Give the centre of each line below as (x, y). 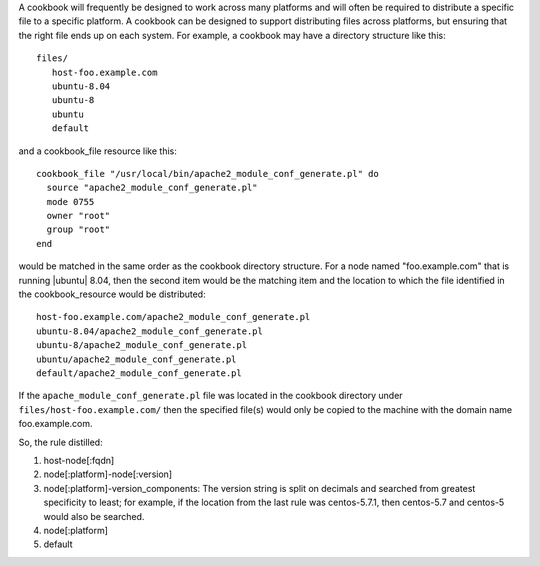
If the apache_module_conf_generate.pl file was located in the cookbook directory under (211, 396)
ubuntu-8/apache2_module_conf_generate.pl (142, 345)
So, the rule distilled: (61, 442)
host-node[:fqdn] (79, 460)
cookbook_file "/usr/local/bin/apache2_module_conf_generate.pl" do (207, 173)
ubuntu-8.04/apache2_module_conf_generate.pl (150, 331)
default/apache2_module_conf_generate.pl (139, 373)
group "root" (78, 229)
